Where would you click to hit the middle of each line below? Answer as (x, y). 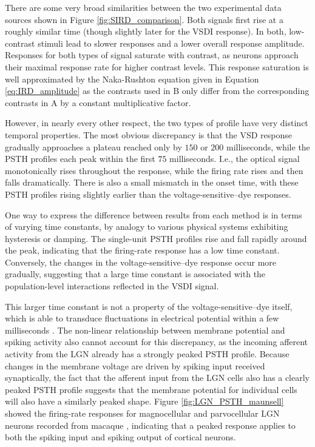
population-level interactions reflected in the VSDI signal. (112, 286)
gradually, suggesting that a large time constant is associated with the (135, 274)
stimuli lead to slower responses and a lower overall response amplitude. (171, 43)
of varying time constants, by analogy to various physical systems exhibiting (147, 227)
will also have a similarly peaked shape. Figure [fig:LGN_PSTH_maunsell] (144, 401)
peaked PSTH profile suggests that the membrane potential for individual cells (151, 389)
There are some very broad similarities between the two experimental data (143, 7)
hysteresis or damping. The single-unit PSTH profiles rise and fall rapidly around (156, 238)
